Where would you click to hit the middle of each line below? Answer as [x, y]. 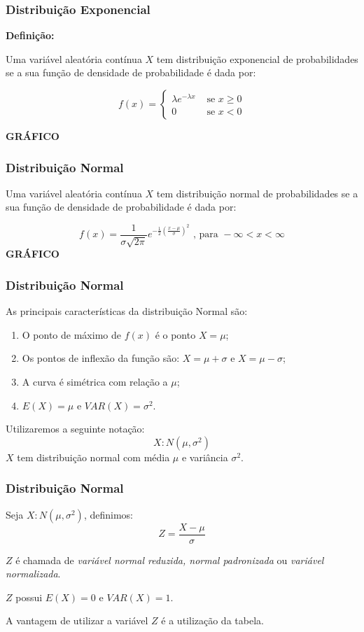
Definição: [30, 35]
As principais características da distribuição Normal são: [127, 311]
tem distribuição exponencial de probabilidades [257, 58]
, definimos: [108, 514]
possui [29, 597]
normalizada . [33, 574]
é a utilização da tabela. [212, 620]
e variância [205, 457]
